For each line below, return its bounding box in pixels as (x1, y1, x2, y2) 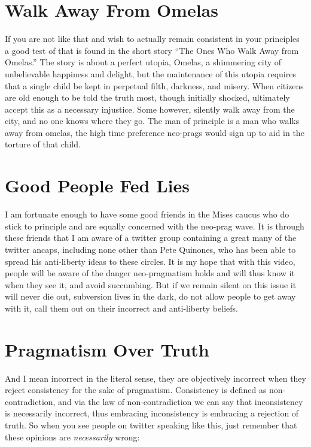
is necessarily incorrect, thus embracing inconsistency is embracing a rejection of (5, 407, 299, 419)
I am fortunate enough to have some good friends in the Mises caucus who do (5, 208, 289, 221)
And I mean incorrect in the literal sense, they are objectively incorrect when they (5, 372, 306, 384)
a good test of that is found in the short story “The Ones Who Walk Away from (5, 44, 299, 56)
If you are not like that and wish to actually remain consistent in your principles (5, 32, 300, 45)
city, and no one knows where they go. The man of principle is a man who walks (5, 114, 300, 127)
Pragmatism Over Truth (5, 337, 209, 361)
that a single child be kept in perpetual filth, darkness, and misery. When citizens (5, 79, 304, 92)
